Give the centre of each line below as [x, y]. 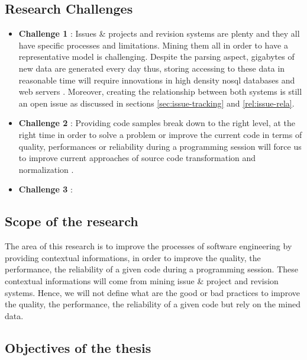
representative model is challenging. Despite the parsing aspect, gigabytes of [156, 57]
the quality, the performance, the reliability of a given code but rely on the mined [153, 304]
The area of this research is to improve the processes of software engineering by [148, 246]
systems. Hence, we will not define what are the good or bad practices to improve [152, 292]
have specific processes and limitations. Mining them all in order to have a [153, 45]
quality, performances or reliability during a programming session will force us [160, 146]
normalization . [46, 169]
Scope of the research [72, 221]
